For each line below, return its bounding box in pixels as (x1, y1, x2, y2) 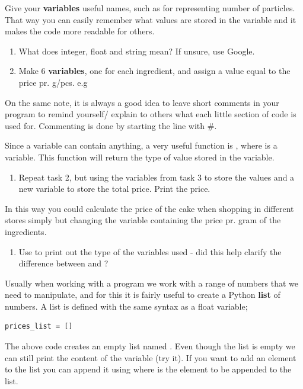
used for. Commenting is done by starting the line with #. (5, 119, 217, 131)
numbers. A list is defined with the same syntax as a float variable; (5, 300, 248, 312)
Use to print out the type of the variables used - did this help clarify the (18, 245, 282, 258)
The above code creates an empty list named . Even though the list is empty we (5, 340, 295, 352)
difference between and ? (18, 257, 109, 269)
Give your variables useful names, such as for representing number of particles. (5, 2, 295, 14)
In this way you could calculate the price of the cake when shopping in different (5, 202, 294, 214)
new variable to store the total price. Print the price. (18, 182, 210, 195)
